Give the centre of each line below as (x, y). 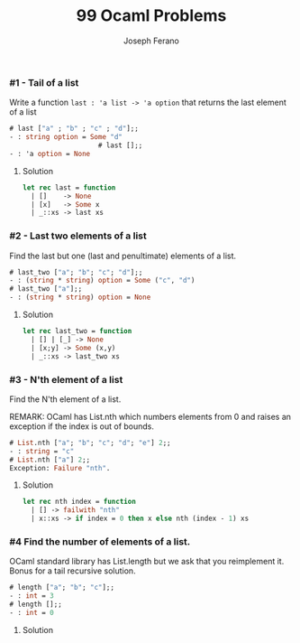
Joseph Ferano (151, 41)
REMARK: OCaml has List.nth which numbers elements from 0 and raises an (150, 416)
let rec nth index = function (79, 502)
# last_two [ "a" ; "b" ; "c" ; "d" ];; (76, 272)
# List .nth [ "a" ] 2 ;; (50, 460)
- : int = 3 (32, 596)
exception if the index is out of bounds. (82, 426)
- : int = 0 (32, 612)
